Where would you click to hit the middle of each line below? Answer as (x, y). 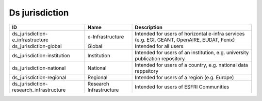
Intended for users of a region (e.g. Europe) (185, 77)
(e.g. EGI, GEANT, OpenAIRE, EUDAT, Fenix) (185, 40)
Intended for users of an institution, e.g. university (192, 52)
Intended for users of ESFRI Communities (182, 86)
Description (149, 27)
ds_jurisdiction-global (37, 46)
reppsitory (147, 71)
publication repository (160, 58)
